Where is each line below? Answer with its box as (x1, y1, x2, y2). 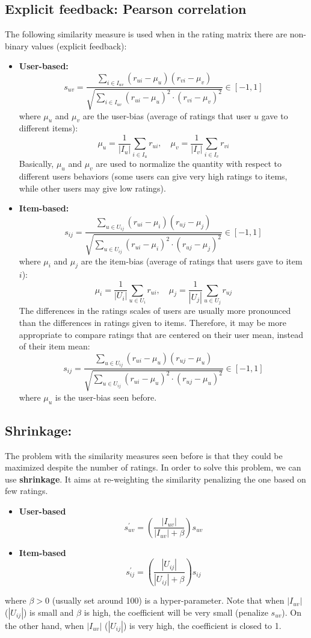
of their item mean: (19, 340, 90, 352)
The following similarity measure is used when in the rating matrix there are (5, 28, 288, 40)
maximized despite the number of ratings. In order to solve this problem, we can (5, 461, 301, 474)
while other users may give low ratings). (19, 181, 166, 194)
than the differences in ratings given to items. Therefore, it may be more (19, 316, 286, 329)
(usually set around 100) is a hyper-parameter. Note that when (52, 594, 285, 607)
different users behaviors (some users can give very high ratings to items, (19, 170, 288, 182)
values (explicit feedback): (31, 39, 127, 52)
